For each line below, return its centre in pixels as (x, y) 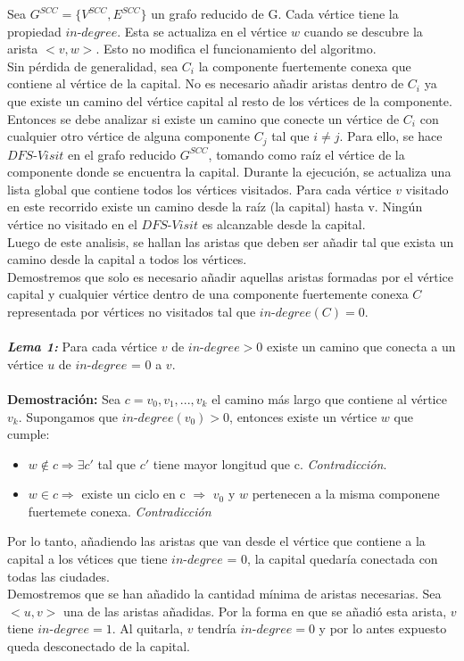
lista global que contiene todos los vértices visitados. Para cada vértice (199, 189)
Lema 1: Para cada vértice (83, 347)
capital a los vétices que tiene (87, 559)
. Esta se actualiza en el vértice (202, 31)
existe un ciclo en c (133, 494)
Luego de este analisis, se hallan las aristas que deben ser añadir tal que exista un (231, 241)
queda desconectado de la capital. (99, 646)
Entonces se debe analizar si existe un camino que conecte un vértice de (203, 118)
